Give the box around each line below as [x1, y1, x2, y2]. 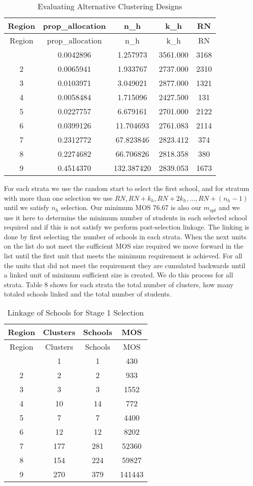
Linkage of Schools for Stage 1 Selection [7, 306, 144, 318]
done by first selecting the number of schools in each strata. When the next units [4, 231, 247, 241]
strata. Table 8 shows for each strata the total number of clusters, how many [4, 279, 234, 289]
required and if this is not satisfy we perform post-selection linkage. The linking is [4, 222, 250, 232]
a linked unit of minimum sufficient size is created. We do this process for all [4, 270, 233, 280]
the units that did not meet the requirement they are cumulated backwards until [4, 260, 246, 270]
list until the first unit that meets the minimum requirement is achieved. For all [4, 251, 242, 261]
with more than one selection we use [4, 192, 113, 203]
